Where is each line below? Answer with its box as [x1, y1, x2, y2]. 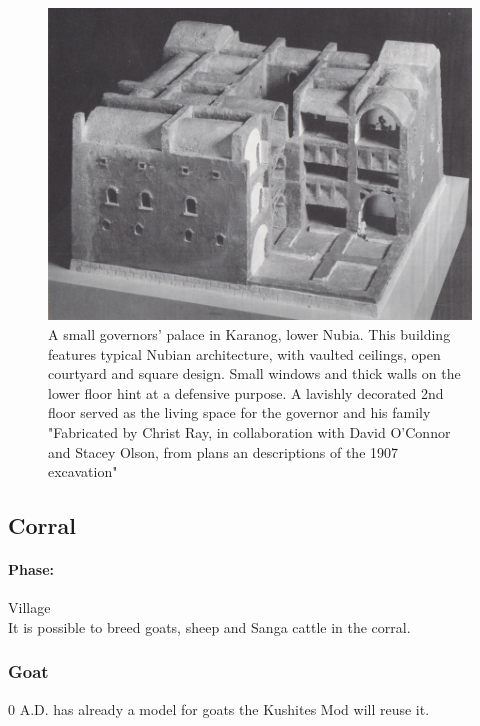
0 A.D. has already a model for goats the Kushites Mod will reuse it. [8, 698, 430, 719]
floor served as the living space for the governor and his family [48, 402, 431, 423]
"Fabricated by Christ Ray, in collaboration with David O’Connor [48, 421, 451, 442]
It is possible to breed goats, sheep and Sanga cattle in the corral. [8, 616, 411, 637]
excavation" [48, 461, 118, 482]
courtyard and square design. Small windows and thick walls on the [48, 363, 461, 384]
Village [8, 597, 51, 618]
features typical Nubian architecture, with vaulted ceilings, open [48, 343, 441, 364]
